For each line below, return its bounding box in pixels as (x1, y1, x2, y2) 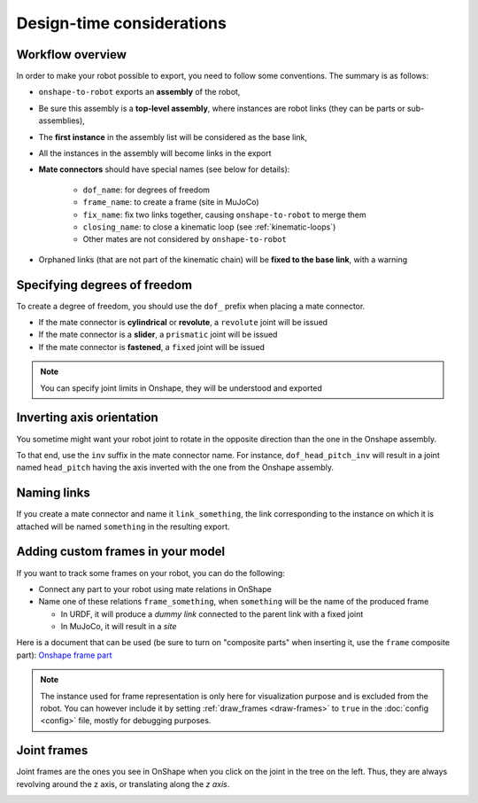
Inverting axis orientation (16, 410, 158, 425)
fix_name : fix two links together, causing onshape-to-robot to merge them (82, 209, 366, 220)
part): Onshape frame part (16, 650, 112, 660)
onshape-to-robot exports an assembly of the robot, (38, 87, 241, 97)
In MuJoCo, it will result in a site (60, 621, 177, 632)
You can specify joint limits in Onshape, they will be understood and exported (40, 382, 322, 394)
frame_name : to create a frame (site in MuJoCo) (82, 197, 260, 207)
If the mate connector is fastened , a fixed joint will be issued (38, 341, 266, 352)
